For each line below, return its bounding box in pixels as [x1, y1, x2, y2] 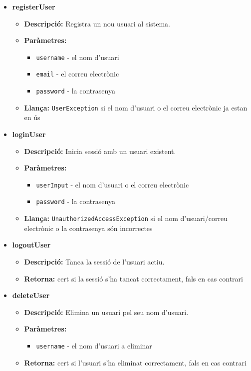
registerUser [12, 1, 55, 11]
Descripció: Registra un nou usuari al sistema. [24, 18, 170, 28]
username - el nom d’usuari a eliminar [36, 340, 152, 350]
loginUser [12, 129, 46, 139]
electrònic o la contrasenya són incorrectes [24, 222, 153, 233]
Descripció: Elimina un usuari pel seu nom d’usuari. [24, 306, 189, 317]
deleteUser [12, 290, 50, 300]
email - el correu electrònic [36, 68, 119, 79]
